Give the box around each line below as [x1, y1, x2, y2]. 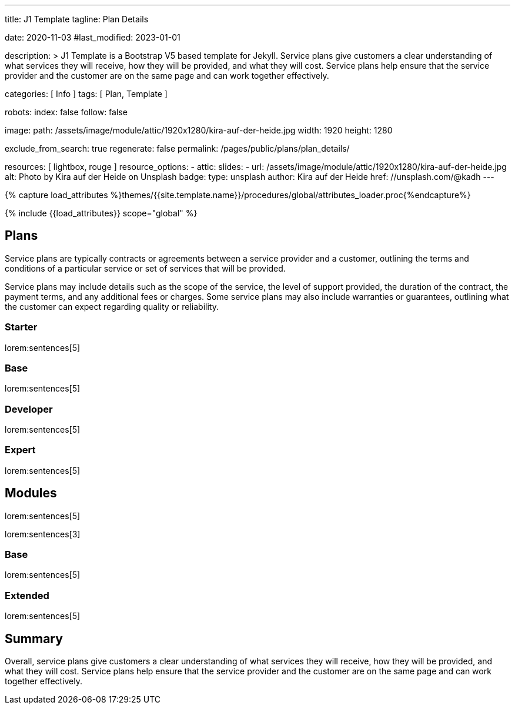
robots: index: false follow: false [5, 107, 128, 117]
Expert [5, 444, 36, 456]
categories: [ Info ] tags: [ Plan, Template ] [5, 89, 168, 99]
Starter [5, 321, 38, 333]
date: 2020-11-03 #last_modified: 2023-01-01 [5, 32, 180, 42]
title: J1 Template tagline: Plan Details [5, 14, 149, 24]
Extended [5, 589, 49, 601]
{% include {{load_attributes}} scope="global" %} [5, 208, 198, 218]
